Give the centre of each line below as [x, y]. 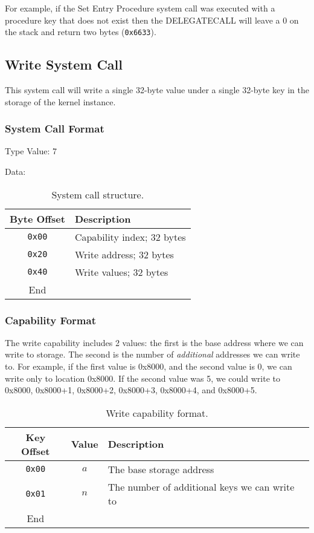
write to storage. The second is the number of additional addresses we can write [152, 354]
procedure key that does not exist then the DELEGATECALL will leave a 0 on [152, 20]
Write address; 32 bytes [124, 254]
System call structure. [98, 194]
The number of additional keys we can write [201, 486]
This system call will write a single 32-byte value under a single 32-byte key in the [157, 90]
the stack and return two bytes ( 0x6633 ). [81, 32]
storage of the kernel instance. [60, 101]
